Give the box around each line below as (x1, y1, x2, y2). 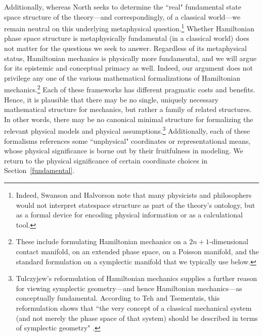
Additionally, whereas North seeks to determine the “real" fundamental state (4, 2, 241, 12)
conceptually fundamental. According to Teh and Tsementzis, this (16, 293, 220, 303)
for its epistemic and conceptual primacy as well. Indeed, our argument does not (4, 63, 253, 73)
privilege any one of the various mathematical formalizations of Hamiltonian (4, 72, 240, 83)
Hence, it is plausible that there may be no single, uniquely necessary (4, 94, 218, 104)
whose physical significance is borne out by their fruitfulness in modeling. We (4, 145, 243, 156)
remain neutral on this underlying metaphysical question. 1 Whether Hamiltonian (4, 22, 254, 33)
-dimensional (209, 236, 248, 247)
